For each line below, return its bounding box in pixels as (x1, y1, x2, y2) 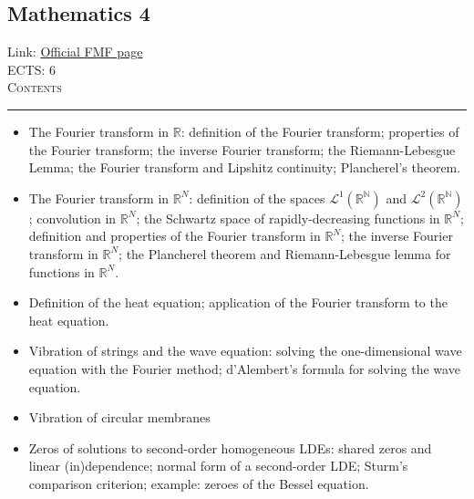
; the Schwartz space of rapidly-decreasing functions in (136, 208, 440, 227)
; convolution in (28, 208, 117, 227)
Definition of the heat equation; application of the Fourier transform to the (28, 293, 448, 312)
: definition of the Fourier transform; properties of (180, 121, 459, 140)
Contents (7, 78, 62, 97)
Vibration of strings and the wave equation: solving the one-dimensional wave (28, 341, 462, 360)
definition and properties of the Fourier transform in (28, 226, 321, 245)
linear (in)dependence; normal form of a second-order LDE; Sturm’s (28, 456, 408, 475)
